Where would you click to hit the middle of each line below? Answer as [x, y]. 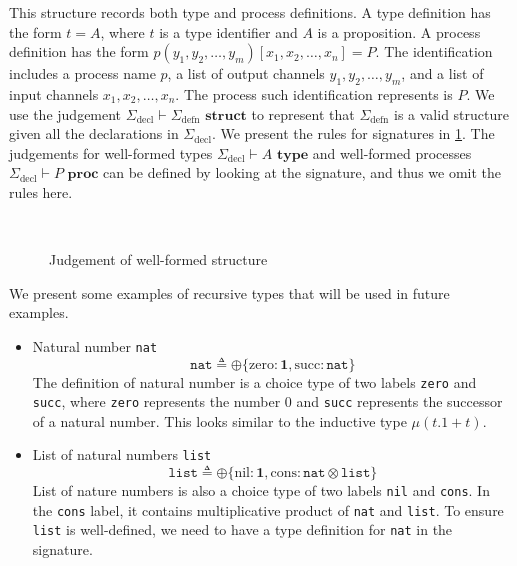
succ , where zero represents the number [156, 401]
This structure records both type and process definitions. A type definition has [250, 12]
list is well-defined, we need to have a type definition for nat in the [242, 529]
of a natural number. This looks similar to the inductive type [219, 420]
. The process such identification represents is [314, 93]
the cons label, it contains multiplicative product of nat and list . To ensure [268, 509]
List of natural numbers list [122, 454]
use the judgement [65, 113]
